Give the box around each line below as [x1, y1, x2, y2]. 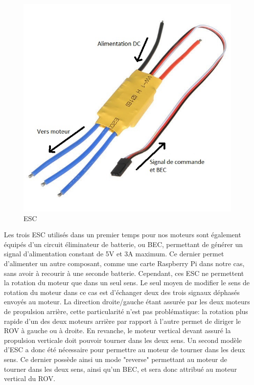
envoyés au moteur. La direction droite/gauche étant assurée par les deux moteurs [4, 296, 250, 307]
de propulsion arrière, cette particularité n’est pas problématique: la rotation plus [4, 306, 248, 316]
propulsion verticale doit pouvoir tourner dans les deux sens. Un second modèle [4, 335, 242, 345]
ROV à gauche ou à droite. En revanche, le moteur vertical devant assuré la [4, 325, 231, 336]
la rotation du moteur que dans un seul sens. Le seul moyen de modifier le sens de [4, 277, 250, 288]
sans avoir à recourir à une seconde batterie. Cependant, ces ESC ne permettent [4, 268, 244, 278]
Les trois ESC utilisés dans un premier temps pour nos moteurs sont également [4, 229, 241, 240]
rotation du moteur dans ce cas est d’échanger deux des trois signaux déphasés [4, 287, 240, 297]
